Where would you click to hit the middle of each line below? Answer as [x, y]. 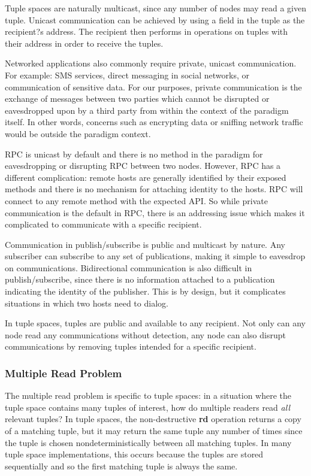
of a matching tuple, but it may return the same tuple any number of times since [154, 431]
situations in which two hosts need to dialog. [87, 303]
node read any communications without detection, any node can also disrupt [145, 334]
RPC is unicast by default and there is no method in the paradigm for [134, 154]
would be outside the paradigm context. [78, 133]
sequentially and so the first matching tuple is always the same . [121, 466]
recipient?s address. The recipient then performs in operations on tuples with [147, 31]
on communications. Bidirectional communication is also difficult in [129, 267]
